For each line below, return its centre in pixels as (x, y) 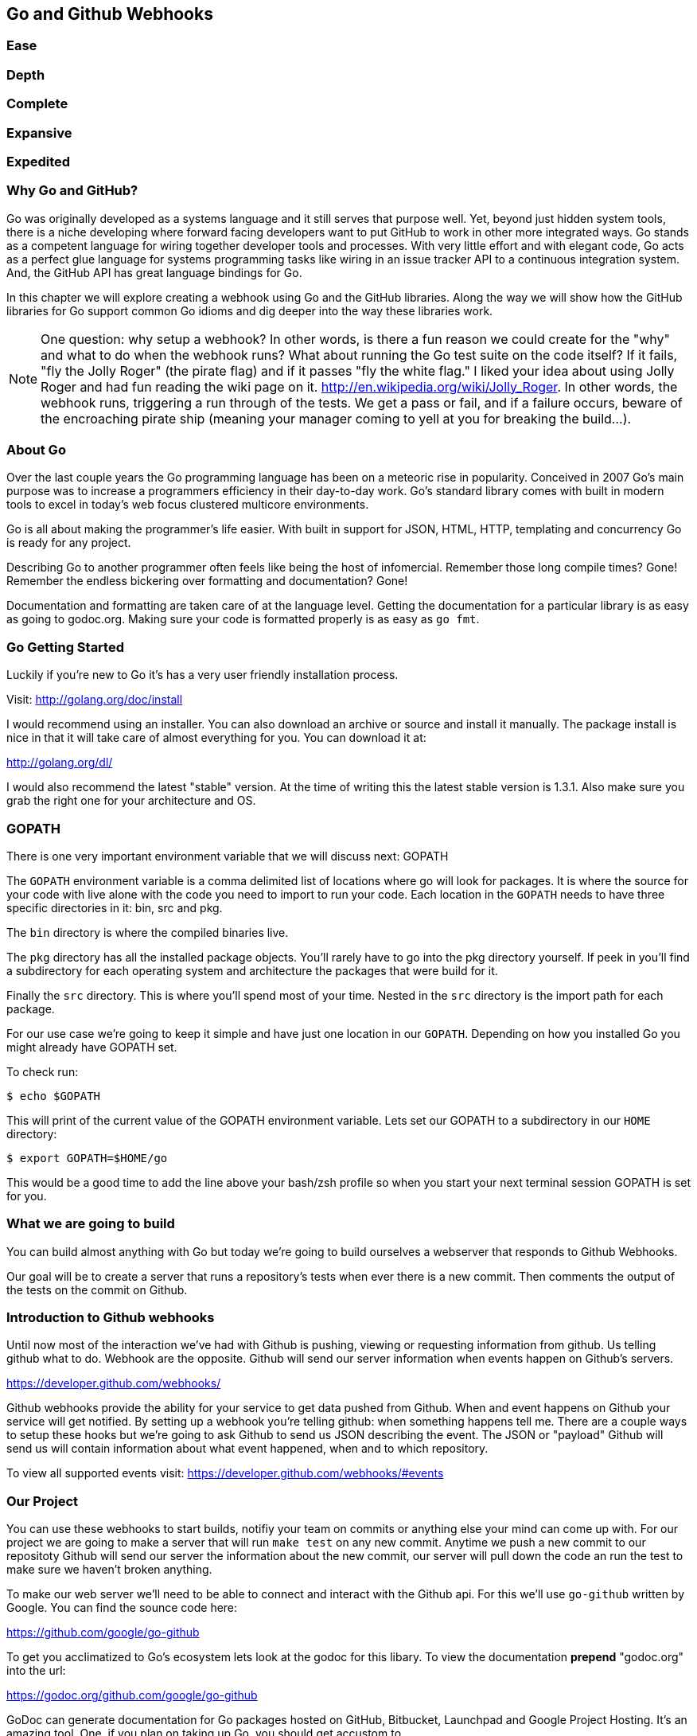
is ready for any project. (69, 543)
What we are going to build (91, 1224)
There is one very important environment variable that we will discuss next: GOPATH (228, 856)
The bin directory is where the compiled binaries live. (148, 932)
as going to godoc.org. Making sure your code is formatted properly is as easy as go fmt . (243, 619)
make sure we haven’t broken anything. (109, 1570)
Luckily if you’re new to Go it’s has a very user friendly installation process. (202, 675)
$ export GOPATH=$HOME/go (87, 1158)
